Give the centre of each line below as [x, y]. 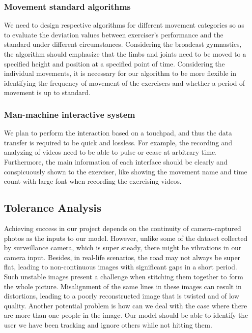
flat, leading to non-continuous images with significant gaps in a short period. [121, 267]
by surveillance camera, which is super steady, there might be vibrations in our [123, 248]
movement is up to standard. [47, 92]
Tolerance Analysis [53, 208]
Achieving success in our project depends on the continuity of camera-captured [123, 228]
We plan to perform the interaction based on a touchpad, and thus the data [118, 133]
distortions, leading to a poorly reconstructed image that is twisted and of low [122, 296]
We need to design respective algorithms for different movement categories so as [124, 25]
